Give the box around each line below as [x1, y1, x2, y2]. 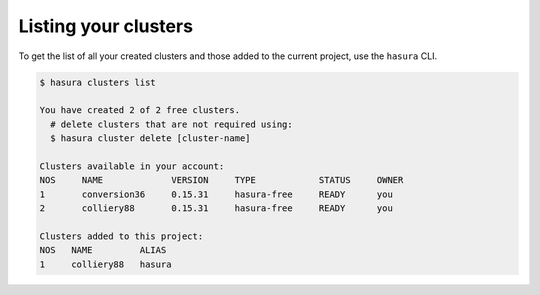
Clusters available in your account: [39, 160, 225, 172]
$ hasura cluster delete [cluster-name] [50, 133, 251, 144]
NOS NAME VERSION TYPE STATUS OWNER [39, 175, 404, 186]
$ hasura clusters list [39, 76, 157, 88]
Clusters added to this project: [39, 230, 204, 242]
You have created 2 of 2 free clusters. [39, 105, 240, 116]
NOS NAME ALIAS [39, 245, 167, 256]
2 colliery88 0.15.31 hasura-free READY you [39, 203, 394, 214]
